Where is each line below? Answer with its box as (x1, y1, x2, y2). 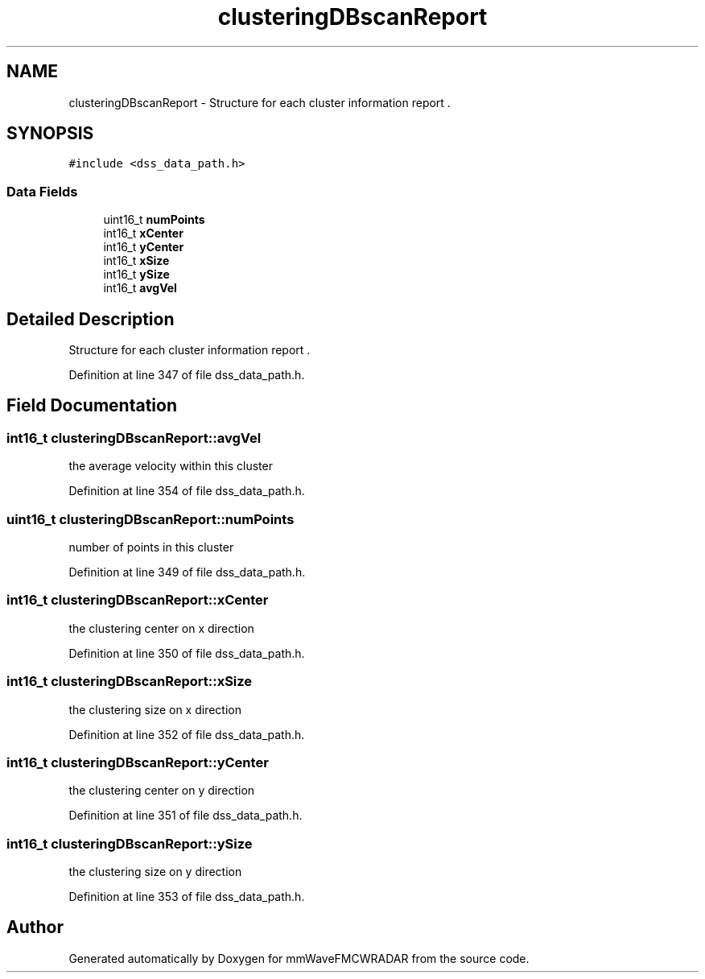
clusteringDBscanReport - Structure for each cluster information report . (68, 95, 451, 109)
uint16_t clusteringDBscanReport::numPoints (6, 510, 295, 527)
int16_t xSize (103, 254, 170, 268)
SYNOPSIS (6, 123, 94, 144)
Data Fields (6, 183, 78, 200)
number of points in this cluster (68, 540, 234, 554)
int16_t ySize (103, 267, 170, 282)
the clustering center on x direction (68, 621, 254, 635)
